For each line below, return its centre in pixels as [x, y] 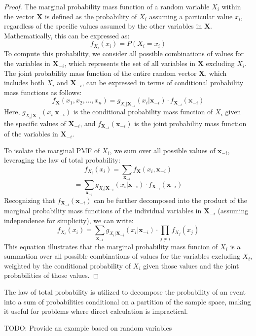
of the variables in [31, 134]
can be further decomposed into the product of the [170, 200]
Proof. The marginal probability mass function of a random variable [107, 6]
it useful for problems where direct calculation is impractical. [96, 311]
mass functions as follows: [43, 92]
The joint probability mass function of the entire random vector [100, 73]
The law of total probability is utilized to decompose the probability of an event [125, 291]
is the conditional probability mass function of [143, 112]
